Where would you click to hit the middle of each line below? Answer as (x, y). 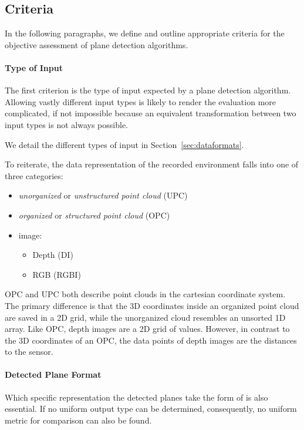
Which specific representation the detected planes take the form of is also (136, 397)
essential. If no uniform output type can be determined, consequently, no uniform (151, 409)
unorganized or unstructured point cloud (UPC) (103, 195)
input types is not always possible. (66, 124)
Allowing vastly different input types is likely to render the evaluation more (140, 101)
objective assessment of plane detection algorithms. (97, 44)
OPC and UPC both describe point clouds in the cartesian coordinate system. (145, 294)
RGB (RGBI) (57, 274)
